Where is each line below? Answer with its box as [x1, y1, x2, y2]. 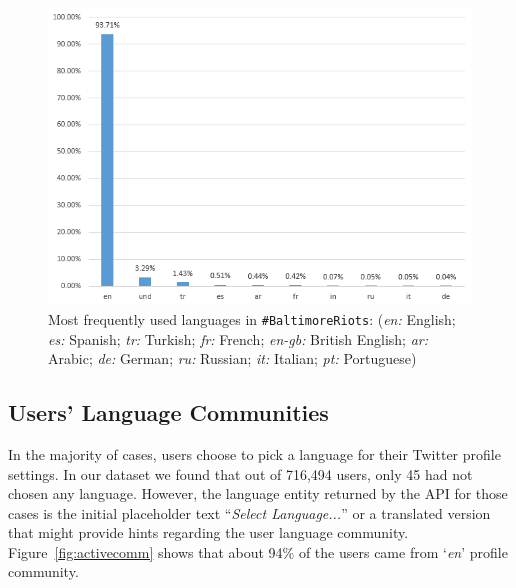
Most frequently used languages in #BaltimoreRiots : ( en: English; [48, 308, 456, 329]
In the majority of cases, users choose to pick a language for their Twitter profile [8, 443, 501, 464]
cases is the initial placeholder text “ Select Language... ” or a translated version [8, 502, 491, 523]
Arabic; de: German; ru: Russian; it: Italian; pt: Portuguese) [48, 348, 417, 369]
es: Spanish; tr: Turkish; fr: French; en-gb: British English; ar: [48, 328, 429, 349]
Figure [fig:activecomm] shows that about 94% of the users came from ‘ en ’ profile [8, 541, 508, 562]
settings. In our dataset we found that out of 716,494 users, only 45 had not [8, 463, 473, 484]
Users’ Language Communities [8, 397, 329, 428]
